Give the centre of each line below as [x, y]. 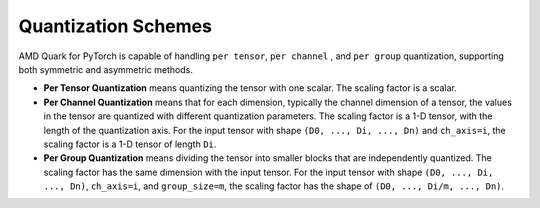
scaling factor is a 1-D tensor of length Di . [130, 144]
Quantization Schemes [115, 26]
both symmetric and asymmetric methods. [106, 69]
